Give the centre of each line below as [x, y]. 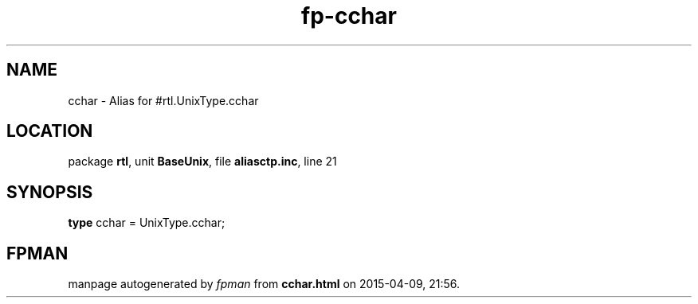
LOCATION [50, 131]
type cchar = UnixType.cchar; [147, 223]
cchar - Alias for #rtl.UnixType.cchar [163, 100]
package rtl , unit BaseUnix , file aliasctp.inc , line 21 [202, 162]
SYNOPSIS [50, 192]
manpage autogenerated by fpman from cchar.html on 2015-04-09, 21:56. [264, 284]
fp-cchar [349, 16]
